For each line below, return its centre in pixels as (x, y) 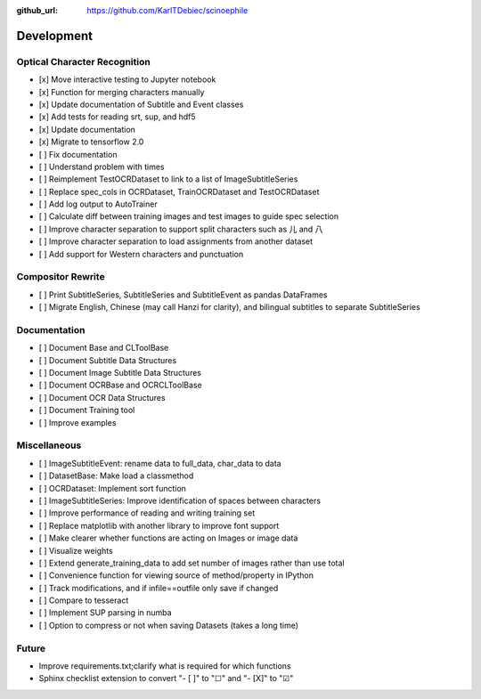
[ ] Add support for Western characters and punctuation (141, 254)
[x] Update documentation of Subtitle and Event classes (141, 104)
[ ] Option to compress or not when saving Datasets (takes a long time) (168, 625)
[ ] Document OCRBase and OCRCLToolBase (120, 385)
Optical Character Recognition (83, 61)
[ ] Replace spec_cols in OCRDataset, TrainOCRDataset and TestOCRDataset (179, 191)
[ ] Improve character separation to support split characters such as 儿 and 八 (181, 229)
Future (31, 648)
